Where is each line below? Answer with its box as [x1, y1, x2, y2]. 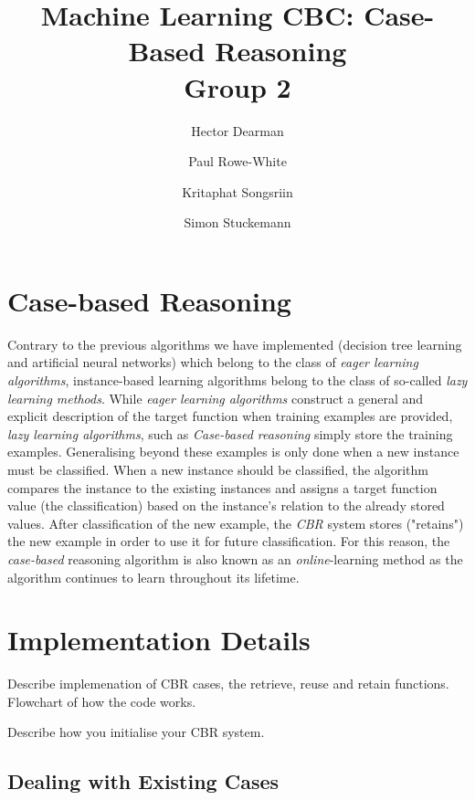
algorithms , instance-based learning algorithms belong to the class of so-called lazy [7, 371, 468, 389]
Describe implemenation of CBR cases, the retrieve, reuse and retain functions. [7, 674, 449, 693]
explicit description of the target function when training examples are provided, [7, 406, 453, 426]
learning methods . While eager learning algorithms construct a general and [7, 388, 424, 407]
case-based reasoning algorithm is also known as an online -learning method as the [7, 549, 463, 568]
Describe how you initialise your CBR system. [7, 722, 265, 742]
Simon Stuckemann [184, 213, 291, 232]
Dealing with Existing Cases [7, 767, 280, 795]
